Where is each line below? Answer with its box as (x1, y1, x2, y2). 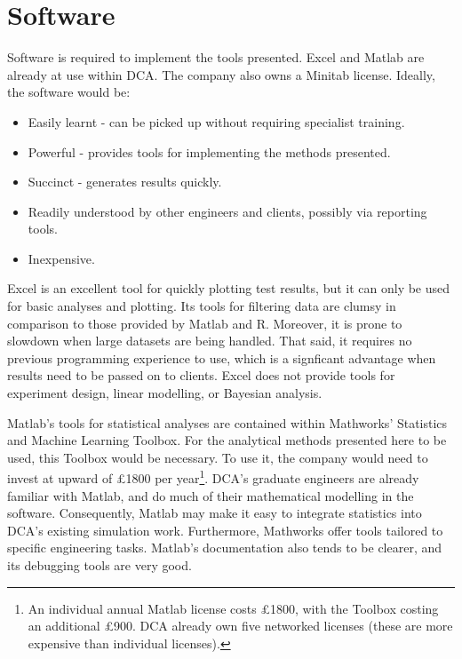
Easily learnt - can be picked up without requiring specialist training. (28, 112, 405, 131)
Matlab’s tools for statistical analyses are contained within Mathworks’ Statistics (7, 413, 448, 432)
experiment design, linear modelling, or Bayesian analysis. (7, 384, 323, 402)
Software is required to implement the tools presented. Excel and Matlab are (7, 48, 425, 67)
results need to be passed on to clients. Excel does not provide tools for (7, 366, 395, 385)
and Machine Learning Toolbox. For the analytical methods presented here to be (7, 431, 447, 449)
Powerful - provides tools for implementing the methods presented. (28, 142, 391, 161)
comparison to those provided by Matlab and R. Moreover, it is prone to (7, 314, 402, 332)
